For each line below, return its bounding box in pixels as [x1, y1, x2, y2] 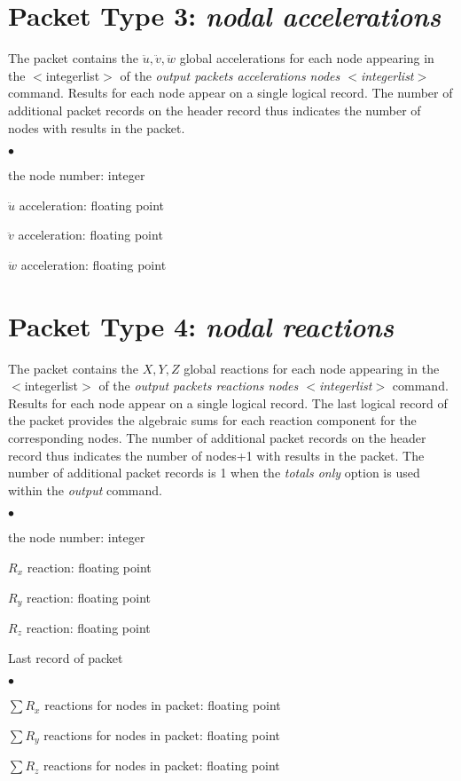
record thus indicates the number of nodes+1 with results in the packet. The [8, 446, 425, 464]
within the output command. [8, 480, 162, 499]
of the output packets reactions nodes [98, 376, 299, 395]
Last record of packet [8, 648, 123, 667]
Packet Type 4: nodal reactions [8, 307, 395, 344]
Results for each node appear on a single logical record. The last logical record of [8, 393, 448, 412]
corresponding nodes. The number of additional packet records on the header [8, 428, 426, 446]
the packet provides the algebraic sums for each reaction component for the [8, 411, 417, 430]
